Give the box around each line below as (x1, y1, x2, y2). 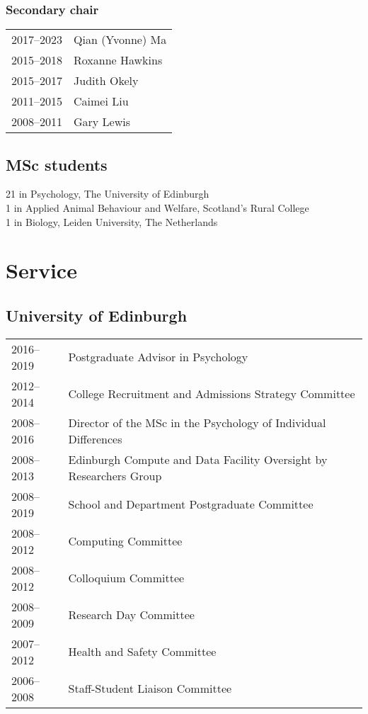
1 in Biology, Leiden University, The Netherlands (6, 214, 218, 229)
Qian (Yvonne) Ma (74, 31, 167, 48)
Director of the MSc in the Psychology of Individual (68, 414, 326, 431)
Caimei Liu (74, 93, 129, 110)
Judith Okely (74, 72, 139, 89)
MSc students (6, 153, 108, 175)
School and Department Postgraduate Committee (68, 496, 314, 513)
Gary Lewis (74, 113, 131, 130)
